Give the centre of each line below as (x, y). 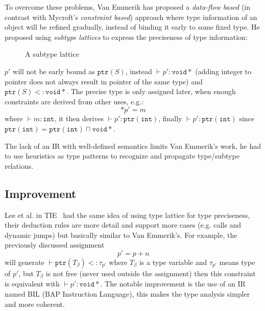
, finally (170, 118)
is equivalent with (32, 284)
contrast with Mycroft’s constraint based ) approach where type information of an (131, 17)
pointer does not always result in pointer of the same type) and (104, 81)
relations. (19, 165)
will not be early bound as (54, 71)
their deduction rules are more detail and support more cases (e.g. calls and (123, 225)
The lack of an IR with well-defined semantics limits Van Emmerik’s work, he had (133, 146)
